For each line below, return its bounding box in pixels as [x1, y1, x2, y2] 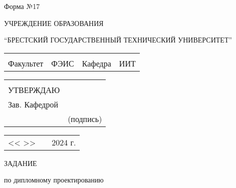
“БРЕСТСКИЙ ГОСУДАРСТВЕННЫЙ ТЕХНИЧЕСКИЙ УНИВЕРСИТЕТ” [4, 34, 232, 45]
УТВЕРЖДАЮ [8, 83, 60, 95]
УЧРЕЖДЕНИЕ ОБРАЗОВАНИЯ [4, 17, 104, 28]
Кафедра [82, 57, 111, 69]
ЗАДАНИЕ [4, 157, 37, 168]
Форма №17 [4, 1, 40, 11]
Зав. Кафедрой [8, 98, 58, 110]
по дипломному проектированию [4, 174, 104, 185]
